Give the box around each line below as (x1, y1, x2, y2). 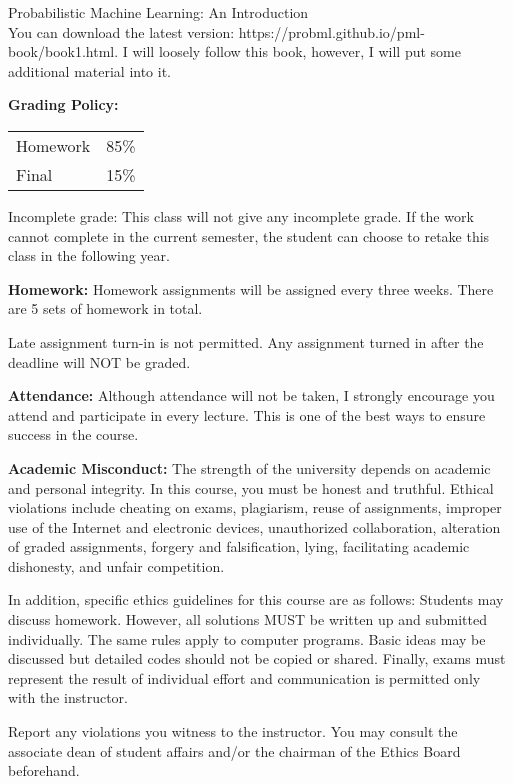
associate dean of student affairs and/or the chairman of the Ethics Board (8, 740, 461, 761)
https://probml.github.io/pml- (238, 21, 425, 42)
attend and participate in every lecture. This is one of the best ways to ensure (8, 404, 486, 425)
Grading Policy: (8, 94, 119, 115)
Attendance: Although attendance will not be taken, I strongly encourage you (8, 385, 495, 406)
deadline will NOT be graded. (8, 351, 191, 372)
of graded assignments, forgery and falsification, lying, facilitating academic (8, 536, 470, 557)
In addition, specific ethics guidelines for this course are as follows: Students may (8, 589, 504, 610)
